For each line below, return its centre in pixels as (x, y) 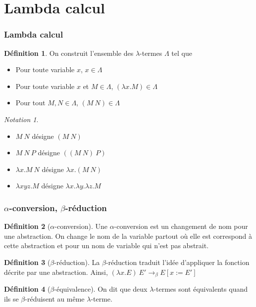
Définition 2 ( (27, 226)
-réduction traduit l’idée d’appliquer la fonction (178, 262)
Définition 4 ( (27, 288)
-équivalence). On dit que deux (101, 288)
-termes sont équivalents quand (201, 288)
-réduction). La (77, 262)
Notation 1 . (21, 119)
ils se (11, 298)
